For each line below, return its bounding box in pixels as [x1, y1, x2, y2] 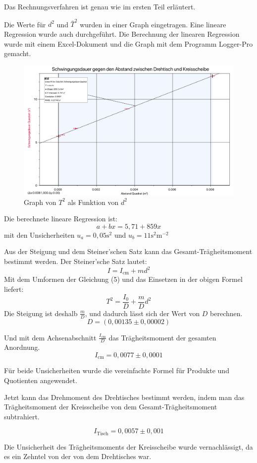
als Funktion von [67, 197, 119, 207]
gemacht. [4, 48, 31, 59]
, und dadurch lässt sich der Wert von [85, 308, 200, 318]
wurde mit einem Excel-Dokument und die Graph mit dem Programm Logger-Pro [4, 38, 253, 49]
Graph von [24, 197, 56, 207]
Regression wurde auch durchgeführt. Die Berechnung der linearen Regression [4, 28, 240, 39]
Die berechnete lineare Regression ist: [4, 213, 117, 224]
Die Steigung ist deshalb [4, 308, 78, 318]
